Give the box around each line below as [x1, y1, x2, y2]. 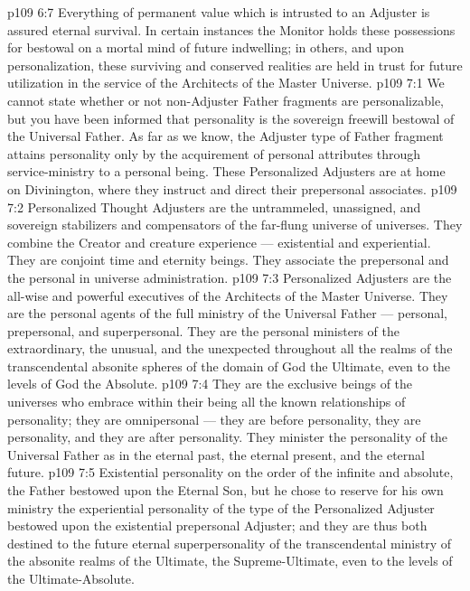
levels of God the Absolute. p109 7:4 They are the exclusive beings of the [7, 374, 413, 393]
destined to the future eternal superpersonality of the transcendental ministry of [7, 533, 452, 552]
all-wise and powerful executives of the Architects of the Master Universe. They [7, 286, 448, 305]
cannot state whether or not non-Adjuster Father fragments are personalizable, [7, 90, 445, 109]
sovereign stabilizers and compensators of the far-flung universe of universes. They [7, 215, 463, 234]
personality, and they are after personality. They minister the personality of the [7, 427, 448, 446]
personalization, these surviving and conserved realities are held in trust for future [7, 55, 463, 74]
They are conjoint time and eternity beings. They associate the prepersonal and [7, 250, 449, 269]
